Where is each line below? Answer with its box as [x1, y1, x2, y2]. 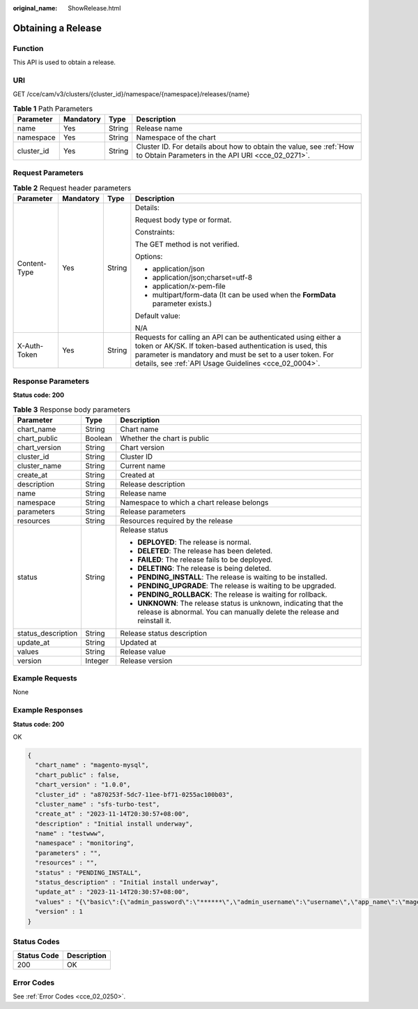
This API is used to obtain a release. [13, 58, 116, 66]
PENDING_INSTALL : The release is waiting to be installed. [137, 572, 327, 582]
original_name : [13, 4, 58, 12]
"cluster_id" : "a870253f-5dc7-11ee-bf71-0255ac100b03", [35, 791, 233, 798]
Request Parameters [13, 168, 84, 178]
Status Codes [13, 936, 60, 946]
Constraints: [134, 227, 176, 237]
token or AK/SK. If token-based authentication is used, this [134, 341, 327, 351]
